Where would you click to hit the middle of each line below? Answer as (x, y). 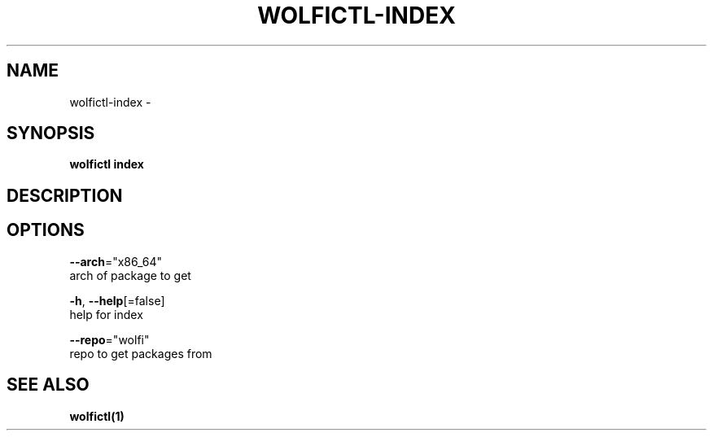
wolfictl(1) (97, 416)
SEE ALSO (48, 385)
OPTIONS (46, 230)
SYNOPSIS (51, 133)
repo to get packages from (141, 353)
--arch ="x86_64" (116, 261)
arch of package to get (130, 275)
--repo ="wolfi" (109, 339)
